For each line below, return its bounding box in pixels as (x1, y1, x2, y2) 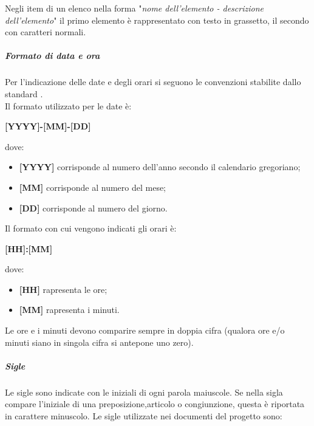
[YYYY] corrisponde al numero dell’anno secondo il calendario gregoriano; (19, 160, 301, 173)
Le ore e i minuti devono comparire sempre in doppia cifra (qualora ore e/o (5, 324, 285, 337)
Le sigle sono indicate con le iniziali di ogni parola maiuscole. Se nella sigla (5, 385, 283, 398)
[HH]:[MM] (5, 242, 53, 255)
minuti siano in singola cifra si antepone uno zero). (5, 335, 194, 348)
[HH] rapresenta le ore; (19, 283, 108, 295)
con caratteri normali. (5, 26, 86, 38)
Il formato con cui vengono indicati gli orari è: (5, 222, 177, 235)
